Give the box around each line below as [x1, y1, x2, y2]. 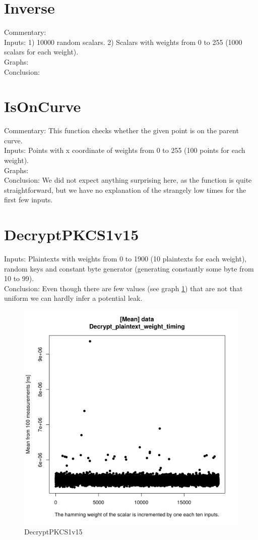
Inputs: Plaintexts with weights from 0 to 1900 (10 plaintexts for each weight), [4, 253, 247, 264]
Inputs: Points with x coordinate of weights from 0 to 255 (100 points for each [4, 145, 245, 155]
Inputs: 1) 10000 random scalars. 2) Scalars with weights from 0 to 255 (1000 [4, 36, 242, 47]
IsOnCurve [4, 96, 81, 117]
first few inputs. [4, 194, 53, 205]
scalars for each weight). [4, 46, 79, 57]
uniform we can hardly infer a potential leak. [4, 293, 143, 303]
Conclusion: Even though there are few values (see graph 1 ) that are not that [4, 283, 243, 293]
